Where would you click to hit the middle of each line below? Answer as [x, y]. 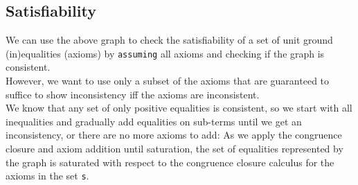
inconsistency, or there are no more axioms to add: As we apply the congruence [174, 135]
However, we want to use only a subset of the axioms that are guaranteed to [168, 81]
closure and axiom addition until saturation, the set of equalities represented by [174, 149]
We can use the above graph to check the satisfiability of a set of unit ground [169, 40]
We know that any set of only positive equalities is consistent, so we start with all [179, 108]
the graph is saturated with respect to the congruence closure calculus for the [170, 162]
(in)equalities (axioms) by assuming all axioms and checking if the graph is [165, 53]
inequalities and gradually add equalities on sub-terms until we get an [154, 121]
